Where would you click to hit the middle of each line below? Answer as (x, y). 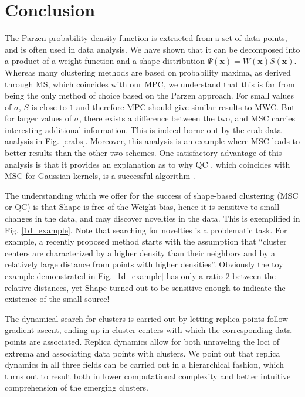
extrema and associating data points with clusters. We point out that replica (143, 353)
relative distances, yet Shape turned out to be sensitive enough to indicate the (145, 287)
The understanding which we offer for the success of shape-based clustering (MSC (152, 195)
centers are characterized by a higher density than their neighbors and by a (140, 252)
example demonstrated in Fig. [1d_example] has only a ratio (114, 276)
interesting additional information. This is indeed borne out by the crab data (143, 129)
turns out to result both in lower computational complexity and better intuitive (148, 376)
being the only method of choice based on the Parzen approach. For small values (150, 95)
